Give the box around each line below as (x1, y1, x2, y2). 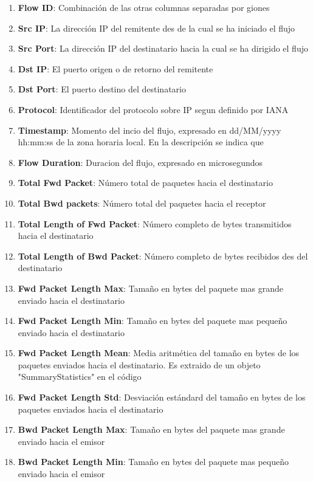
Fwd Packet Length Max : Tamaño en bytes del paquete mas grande (18, 281, 283, 294)
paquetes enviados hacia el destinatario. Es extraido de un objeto (18, 358, 261, 371)
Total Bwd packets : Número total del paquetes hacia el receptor (18, 196, 266, 209)
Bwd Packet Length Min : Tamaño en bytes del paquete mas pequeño (18, 455, 289, 468)
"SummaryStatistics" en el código (18, 370, 142, 383)
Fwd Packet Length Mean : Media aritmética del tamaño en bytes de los (18, 346, 300, 359)
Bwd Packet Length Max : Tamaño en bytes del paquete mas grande (18, 423, 285, 436)
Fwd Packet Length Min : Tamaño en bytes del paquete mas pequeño (18, 314, 287, 327)
